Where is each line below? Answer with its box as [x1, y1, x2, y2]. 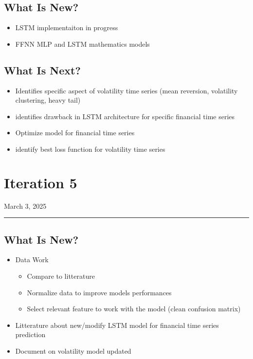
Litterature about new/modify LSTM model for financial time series [15, 320, 219, 330]
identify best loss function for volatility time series [15, 144, 165, 154]
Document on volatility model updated [15, 346, 131, 356]
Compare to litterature [27, 271, 95, 281]
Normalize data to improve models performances [27, 287, 172, 297]
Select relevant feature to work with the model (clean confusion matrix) [27, 304, 241, 314]
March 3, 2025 [4, 200, 47, 211]
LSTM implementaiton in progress [15, 22, 118, 33]
